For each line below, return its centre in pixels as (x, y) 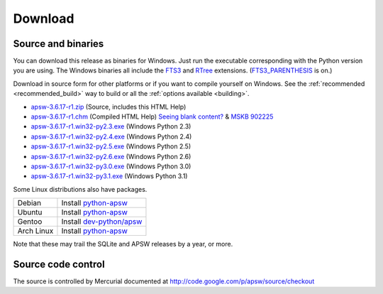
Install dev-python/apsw (102, 222)
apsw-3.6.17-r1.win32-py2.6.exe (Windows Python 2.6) (111, 156)
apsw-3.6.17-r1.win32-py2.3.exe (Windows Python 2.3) (111, 126)
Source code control (59, 264)
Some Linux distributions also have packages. (80, 189)
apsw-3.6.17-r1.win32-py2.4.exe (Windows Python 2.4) (111, 136)
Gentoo (30, 222)
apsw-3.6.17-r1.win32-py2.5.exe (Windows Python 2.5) (111, 146)
